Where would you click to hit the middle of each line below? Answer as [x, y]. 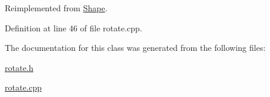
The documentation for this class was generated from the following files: [135, 48]
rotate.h [19, 67]
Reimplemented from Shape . [56, 8]
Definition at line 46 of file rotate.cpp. [74, 28]
